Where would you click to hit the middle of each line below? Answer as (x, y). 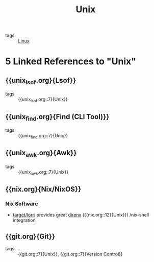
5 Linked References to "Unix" (71, 62)
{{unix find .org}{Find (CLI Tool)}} (57, 117)
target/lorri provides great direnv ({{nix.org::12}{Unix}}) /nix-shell (81, 215)
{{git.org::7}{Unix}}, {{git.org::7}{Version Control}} (71, 254)
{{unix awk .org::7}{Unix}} (43, 172)
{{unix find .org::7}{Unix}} (43, 136)
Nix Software (22, 204)
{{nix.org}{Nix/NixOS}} (43, 189)
